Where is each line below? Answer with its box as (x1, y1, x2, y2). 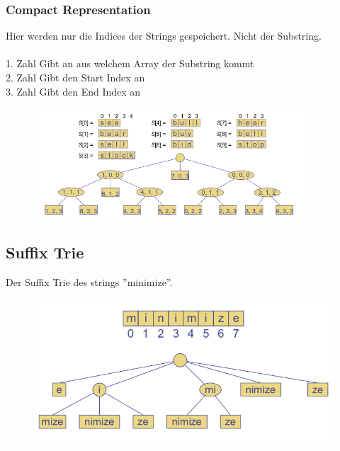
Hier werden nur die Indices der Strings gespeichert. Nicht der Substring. (6, 28, 322, 43)
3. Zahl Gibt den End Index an (6, 84, 141, 98)
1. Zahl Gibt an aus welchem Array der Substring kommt (6, 56, 254, 71)
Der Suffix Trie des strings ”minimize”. (6, 275, 173, 290)
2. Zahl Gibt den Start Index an (6, 70, 145, 84)
